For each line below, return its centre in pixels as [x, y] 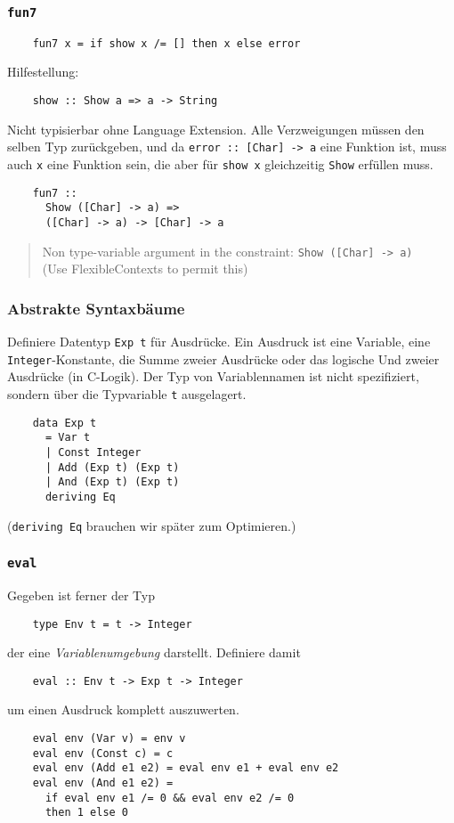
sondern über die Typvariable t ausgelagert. [127, 393]
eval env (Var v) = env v [109, 739]
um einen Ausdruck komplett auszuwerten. [123, 709]
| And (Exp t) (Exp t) [112, 482]
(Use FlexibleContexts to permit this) [145, 269]
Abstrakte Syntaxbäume [96, 308]
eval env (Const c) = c [103, 753]
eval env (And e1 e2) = [103, 783]
